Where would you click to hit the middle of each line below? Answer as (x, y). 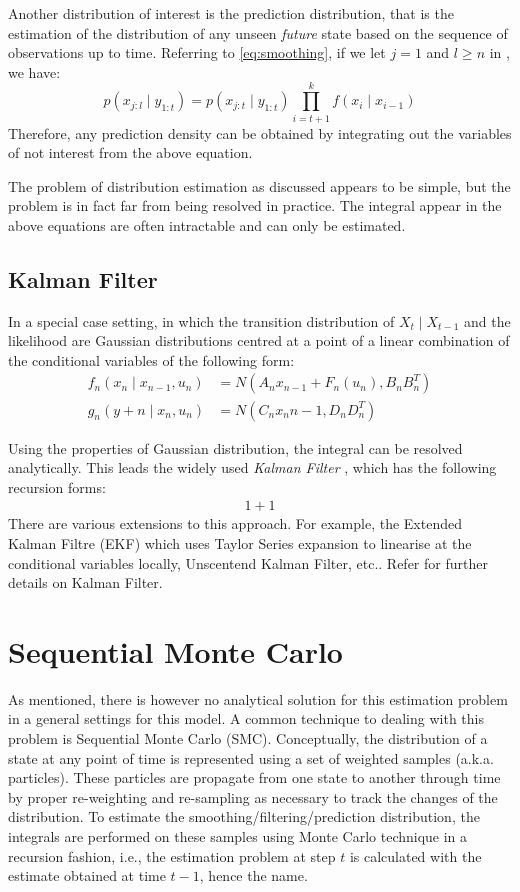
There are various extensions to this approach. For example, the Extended (235, 523)
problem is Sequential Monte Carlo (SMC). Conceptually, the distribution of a (248, 738)
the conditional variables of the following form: (151, 359)
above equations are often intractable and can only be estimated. (207, 224)
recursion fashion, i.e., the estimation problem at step (172, 855)
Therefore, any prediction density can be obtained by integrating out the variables (260, 132)
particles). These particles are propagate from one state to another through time (254, 777)
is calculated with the (415, 855)
